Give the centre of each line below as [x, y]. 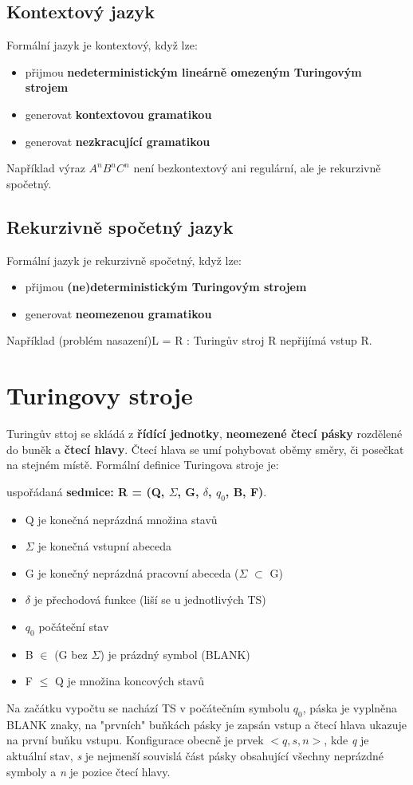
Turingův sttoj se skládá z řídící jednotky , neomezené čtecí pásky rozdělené [205, 434]
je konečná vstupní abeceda [105, 546]
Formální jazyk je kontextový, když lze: [102, 45]
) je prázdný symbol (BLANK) [175, 654]
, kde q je [346, 740]
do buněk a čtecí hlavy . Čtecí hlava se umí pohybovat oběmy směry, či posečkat [205, 449]
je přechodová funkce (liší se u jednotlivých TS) [150, 600]
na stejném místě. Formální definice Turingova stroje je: [143, 465]
